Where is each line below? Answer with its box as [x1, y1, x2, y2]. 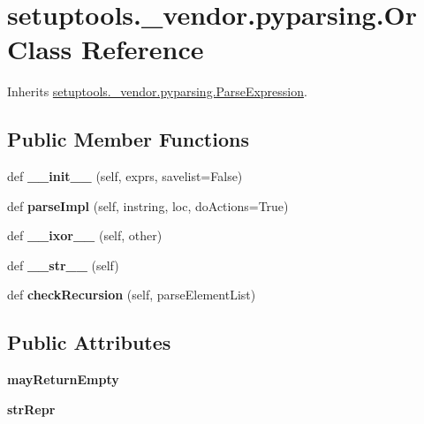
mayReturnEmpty [7, 370, 119, 389]
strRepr [7, 399, 56, 418]
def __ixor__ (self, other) [7, 226, 163, 245]
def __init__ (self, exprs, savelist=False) [7, 167, 243, 185]
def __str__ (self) [7, 255, 119, 274]
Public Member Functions [7, 125, 249, 153]
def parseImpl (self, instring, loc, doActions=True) [7, 196, 289, 215]
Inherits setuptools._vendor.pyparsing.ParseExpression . [7, 82, 307, 101]
